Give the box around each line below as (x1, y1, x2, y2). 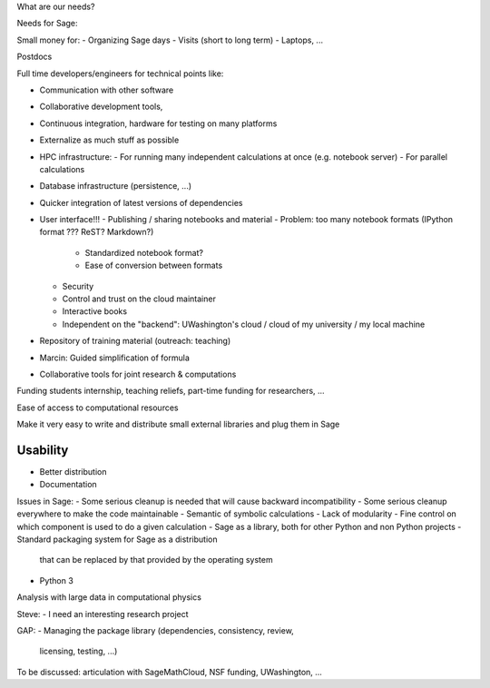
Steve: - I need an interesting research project (16, 608, 190, 619)
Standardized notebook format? (84, 247, 204, 258)
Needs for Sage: (16, 18, 78, 29)
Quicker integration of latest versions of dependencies (39, 197, 243, 208)
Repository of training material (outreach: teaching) (39, 336, 231, 347)
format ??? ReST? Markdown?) (39, 227, 154, 238)
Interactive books (62, 306, 127, 317)
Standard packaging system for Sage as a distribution (16, 534, 218, 545)
